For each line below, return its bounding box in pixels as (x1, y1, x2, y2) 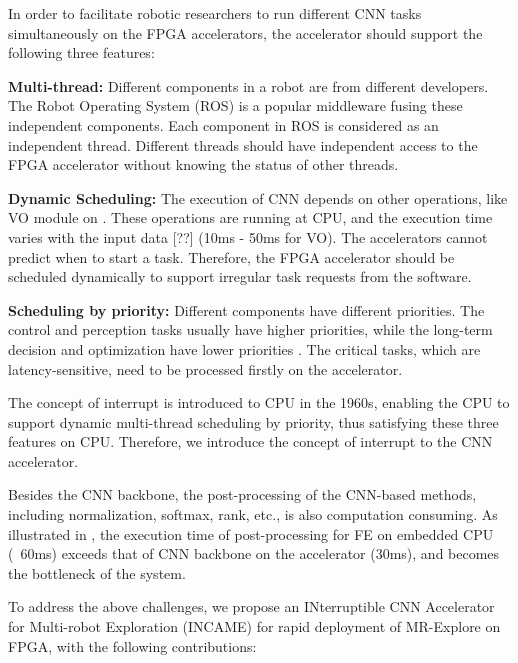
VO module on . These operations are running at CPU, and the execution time (8, 207, 493, 228)
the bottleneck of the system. (8, 562, 186, 583)
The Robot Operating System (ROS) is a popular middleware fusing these (8, 95, 463, 116)
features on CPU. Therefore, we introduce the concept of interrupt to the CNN (8, 431, 493, 452)
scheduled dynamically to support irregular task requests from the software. (8, 266, 472, 287)
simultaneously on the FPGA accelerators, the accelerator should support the (8, 22, 483, 43)
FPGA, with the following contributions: (8, 635, 257, 656)
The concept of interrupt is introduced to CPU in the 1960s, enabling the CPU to (8, 392, 510, 413)
